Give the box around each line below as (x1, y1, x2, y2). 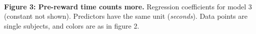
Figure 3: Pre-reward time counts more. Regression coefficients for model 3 (4, 1, 252, 11)
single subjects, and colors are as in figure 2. (4, 20, 139, 31)
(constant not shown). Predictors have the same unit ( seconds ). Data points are (4, 11, 247, 21)
